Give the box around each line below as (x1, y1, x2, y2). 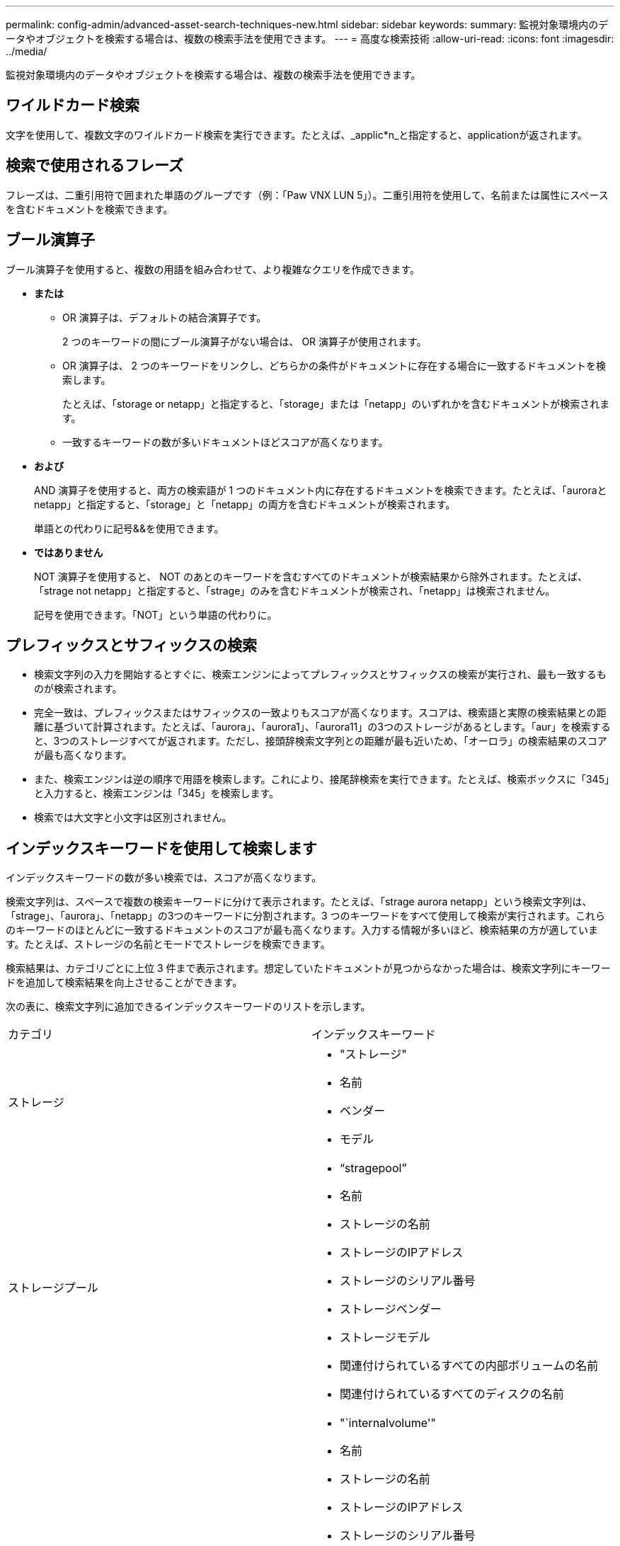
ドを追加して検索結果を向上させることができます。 (6, 976, 243, 989)
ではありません (34, 546, 103, 559)
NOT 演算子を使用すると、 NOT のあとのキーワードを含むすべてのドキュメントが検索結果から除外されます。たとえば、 (34, 570, 587, 583)
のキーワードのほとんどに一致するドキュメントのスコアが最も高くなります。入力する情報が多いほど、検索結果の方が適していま (6, 924, 599, 937)
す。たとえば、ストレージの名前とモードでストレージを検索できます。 (6, 938, 331, 951)
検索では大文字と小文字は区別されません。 (34, 811, 232, 824)
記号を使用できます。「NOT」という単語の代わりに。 (34, 608, 277, 621)
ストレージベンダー (340, 1302, 442, 1317)
